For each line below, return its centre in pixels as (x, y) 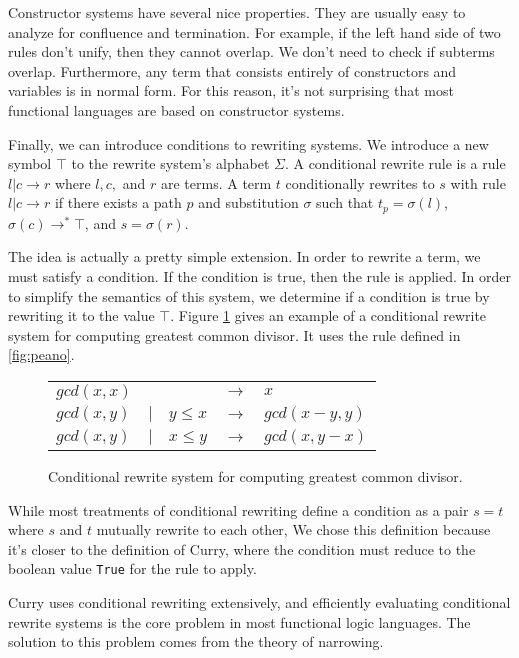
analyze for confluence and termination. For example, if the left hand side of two (254, 31)
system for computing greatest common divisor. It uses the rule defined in (234, 334)
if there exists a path (118, 202)
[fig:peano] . (41, 354)
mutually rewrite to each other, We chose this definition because (293, 529)
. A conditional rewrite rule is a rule (395, 163)
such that (345, 202)
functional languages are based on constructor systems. (176, 109)
